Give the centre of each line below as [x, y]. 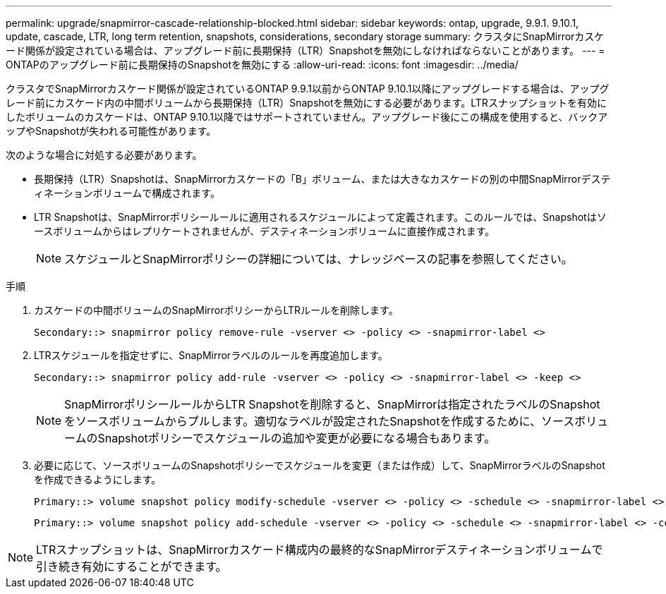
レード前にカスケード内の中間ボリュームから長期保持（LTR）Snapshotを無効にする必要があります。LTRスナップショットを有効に [306, 103]
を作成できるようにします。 [98, 479]
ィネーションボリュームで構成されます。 [127, 193]
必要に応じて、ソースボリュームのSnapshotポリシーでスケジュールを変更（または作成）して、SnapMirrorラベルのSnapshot [320, 465]
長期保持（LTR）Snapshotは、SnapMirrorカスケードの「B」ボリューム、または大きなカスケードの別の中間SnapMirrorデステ [322, 179]
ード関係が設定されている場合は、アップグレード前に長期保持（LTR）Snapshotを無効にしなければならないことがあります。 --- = [305, 50]
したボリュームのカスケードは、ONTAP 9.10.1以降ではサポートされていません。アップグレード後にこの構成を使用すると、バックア [307, 117]
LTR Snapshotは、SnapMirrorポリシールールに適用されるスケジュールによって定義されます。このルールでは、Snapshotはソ [320, 217]
